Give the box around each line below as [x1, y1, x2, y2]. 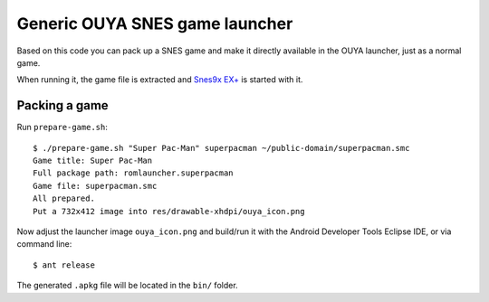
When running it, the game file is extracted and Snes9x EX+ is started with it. [16, 74, 303, 85]
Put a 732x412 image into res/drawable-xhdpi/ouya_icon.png [33, 206, 305, 216]
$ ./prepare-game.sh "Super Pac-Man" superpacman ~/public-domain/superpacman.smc [33, 143, 410, 153]
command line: [16, 239, 72, 250]
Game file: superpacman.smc [33, 181, 158, 191]
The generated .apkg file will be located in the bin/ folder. [16, 280, 239, 291]
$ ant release [33, 260, 95, 270]
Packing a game [16, 98, 109, 113]
